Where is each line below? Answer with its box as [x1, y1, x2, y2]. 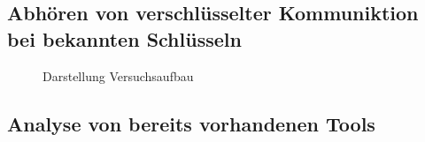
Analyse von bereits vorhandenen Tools [7, 109, 375, 137]
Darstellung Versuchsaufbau [42, 66, 194, 85]
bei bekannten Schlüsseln [7, 25, 242, 52]
